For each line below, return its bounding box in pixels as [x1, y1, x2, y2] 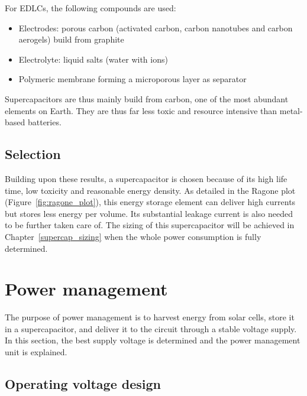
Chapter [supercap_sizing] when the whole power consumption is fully [5, 230, 261, 242]
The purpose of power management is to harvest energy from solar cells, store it [5, 311, 295, 323]
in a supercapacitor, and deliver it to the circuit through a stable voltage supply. [5, 322, 297, 335]
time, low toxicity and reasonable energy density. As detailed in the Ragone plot [5, 184, 296, 196]
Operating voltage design [5, 375, 161, 392]
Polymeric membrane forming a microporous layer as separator [18, 73, 247, 85]
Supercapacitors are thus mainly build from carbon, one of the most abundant [5, 92, 289, 105]
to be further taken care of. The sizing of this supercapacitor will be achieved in [5, 219, 295, 231]
